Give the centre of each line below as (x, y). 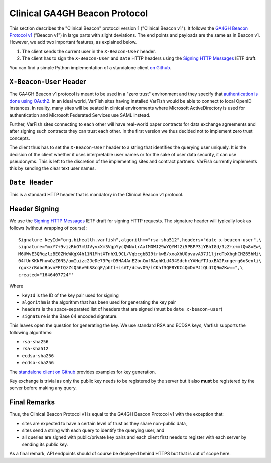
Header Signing (34, 209)
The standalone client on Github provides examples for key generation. (83, 372)
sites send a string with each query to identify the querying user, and (93, 430)
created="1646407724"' (46, 275)
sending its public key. (45, 444)
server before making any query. (43, 388)
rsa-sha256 (35, 341)
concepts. (20, 138)
